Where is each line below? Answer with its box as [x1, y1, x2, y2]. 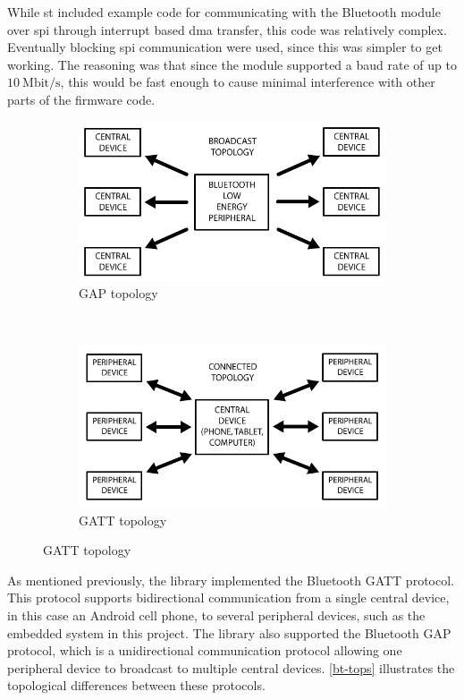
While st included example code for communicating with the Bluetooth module [7, 3, 441, 21]
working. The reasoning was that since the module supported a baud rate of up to [7, 55, 457, 73]
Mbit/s [22, 77, 61, 90]
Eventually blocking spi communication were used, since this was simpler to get [7, 38, 443, 56]
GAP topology [79, 284, 158, 303]
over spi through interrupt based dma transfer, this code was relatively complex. [7, 20, 447, 38]
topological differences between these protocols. [7, 676, 266, 695]
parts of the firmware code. [7, 90, 156, 108]
